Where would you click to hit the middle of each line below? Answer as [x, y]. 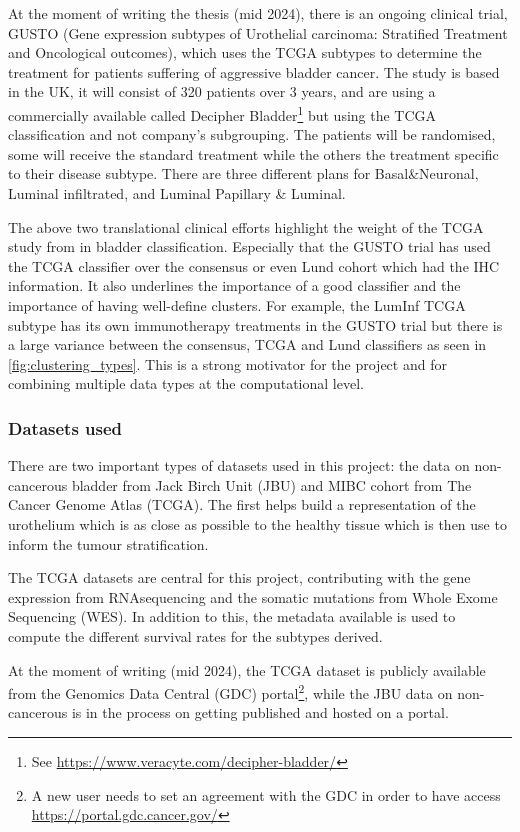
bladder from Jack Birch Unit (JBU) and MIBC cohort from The [271, 484]
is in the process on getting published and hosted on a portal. [260, 712]
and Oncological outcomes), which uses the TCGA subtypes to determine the [245, 52]
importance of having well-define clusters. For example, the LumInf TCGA [237, 304]
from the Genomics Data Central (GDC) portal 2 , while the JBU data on [230, 691]
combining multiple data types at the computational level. [186, 383]
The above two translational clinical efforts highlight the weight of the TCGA [246, 226]
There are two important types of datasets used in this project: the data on [239, 465]
